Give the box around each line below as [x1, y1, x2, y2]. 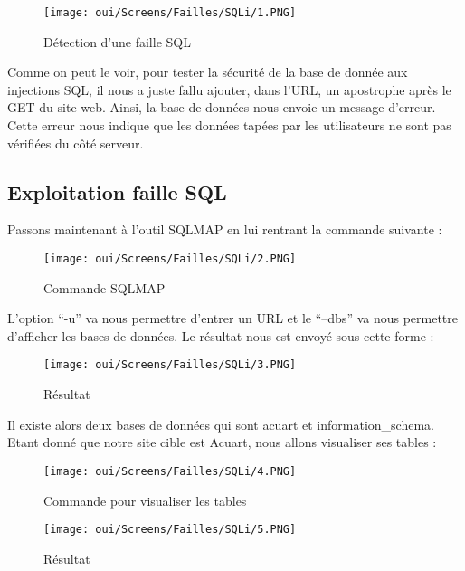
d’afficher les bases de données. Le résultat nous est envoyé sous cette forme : [7, 326, 434, 345]
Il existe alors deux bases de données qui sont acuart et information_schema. [7, 414, 434, 433]
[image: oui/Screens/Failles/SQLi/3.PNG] [43, 358, 297, 372]
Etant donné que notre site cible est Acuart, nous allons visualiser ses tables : [7, 433, 437, 452]
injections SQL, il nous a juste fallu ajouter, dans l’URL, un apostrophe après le [7, 80, 451, 99]
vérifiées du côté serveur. [7, 133, 144, 152]
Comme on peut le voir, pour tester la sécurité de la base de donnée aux [7, 62, 408, 81]
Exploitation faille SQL [7, 177, 227, 205]
